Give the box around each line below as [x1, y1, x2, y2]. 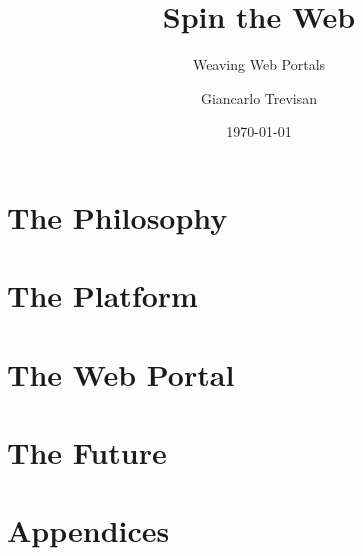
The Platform [7, 275, 198, 316]
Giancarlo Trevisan [200, 87, 318, 108]
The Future [7, 432, 167, 473]
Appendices [7, 510, 170, 551]
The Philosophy [7, 196, 228, 237]
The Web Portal [7, 353, 235, 394]
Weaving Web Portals [192, 54, 326, 75]
